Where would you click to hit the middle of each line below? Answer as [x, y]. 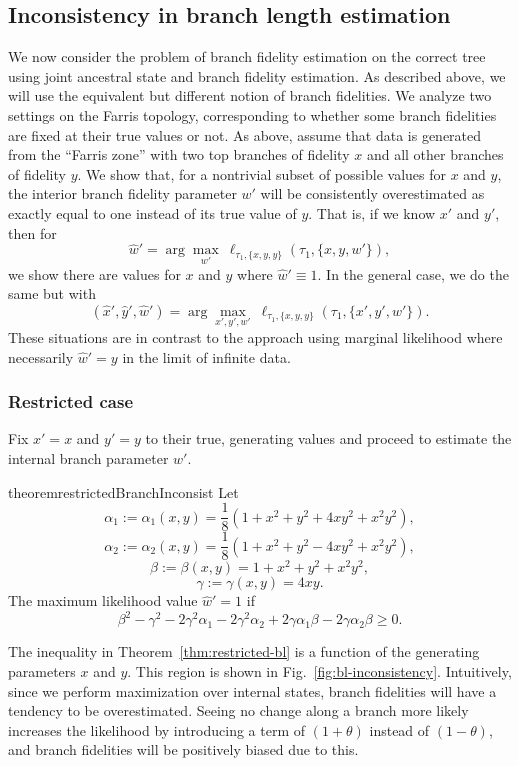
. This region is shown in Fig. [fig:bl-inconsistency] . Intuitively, [319, 671]
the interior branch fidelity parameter [122, 193]
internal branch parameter [88, 457]
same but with [52, 293]
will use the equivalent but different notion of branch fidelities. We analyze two [250, 95]
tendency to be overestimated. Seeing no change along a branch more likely [238, 710]
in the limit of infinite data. [206, 356]
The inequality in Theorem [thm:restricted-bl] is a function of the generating [244, 651]
